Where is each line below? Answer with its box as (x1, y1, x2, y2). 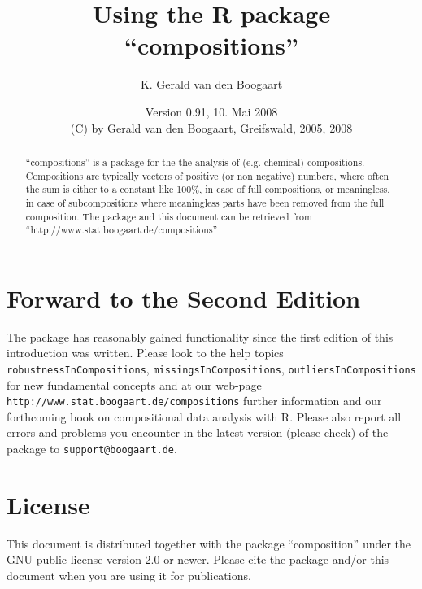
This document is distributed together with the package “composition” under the (7, 534, 411, 552)
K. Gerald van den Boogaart (140, 76, 283, 93)
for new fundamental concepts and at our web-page (7, 376, 262, 393)
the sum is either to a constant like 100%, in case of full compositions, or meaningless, (25, 182, 390, 196)
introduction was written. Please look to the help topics (7, 344, 284, 361)
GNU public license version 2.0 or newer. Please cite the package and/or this (7, 551, 389, 568)
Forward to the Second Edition (7, 281, 361, 314)
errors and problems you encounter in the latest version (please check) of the (7, 424, 389, 441)
